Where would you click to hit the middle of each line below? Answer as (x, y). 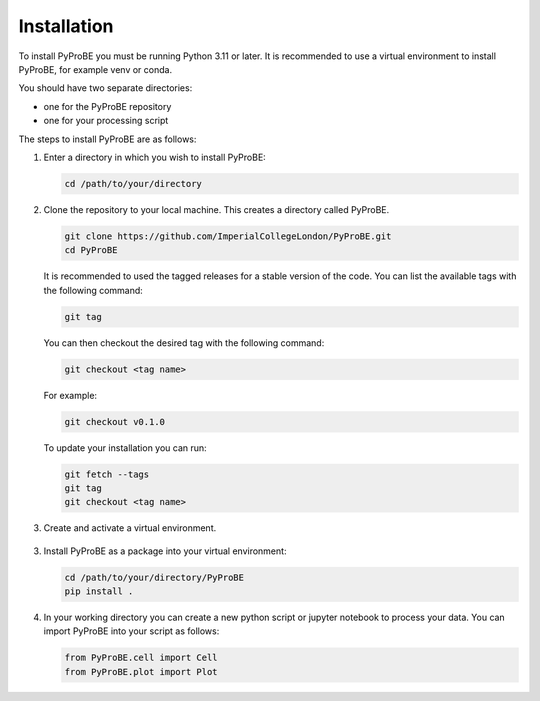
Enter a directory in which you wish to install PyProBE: (155, 157)
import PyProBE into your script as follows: (131, 631)
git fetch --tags (107, 474)
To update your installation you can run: (125, 447)
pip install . (99, 591)
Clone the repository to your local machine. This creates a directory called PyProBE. (216, 209)
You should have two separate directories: (105, 88)
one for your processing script (106, 121)
